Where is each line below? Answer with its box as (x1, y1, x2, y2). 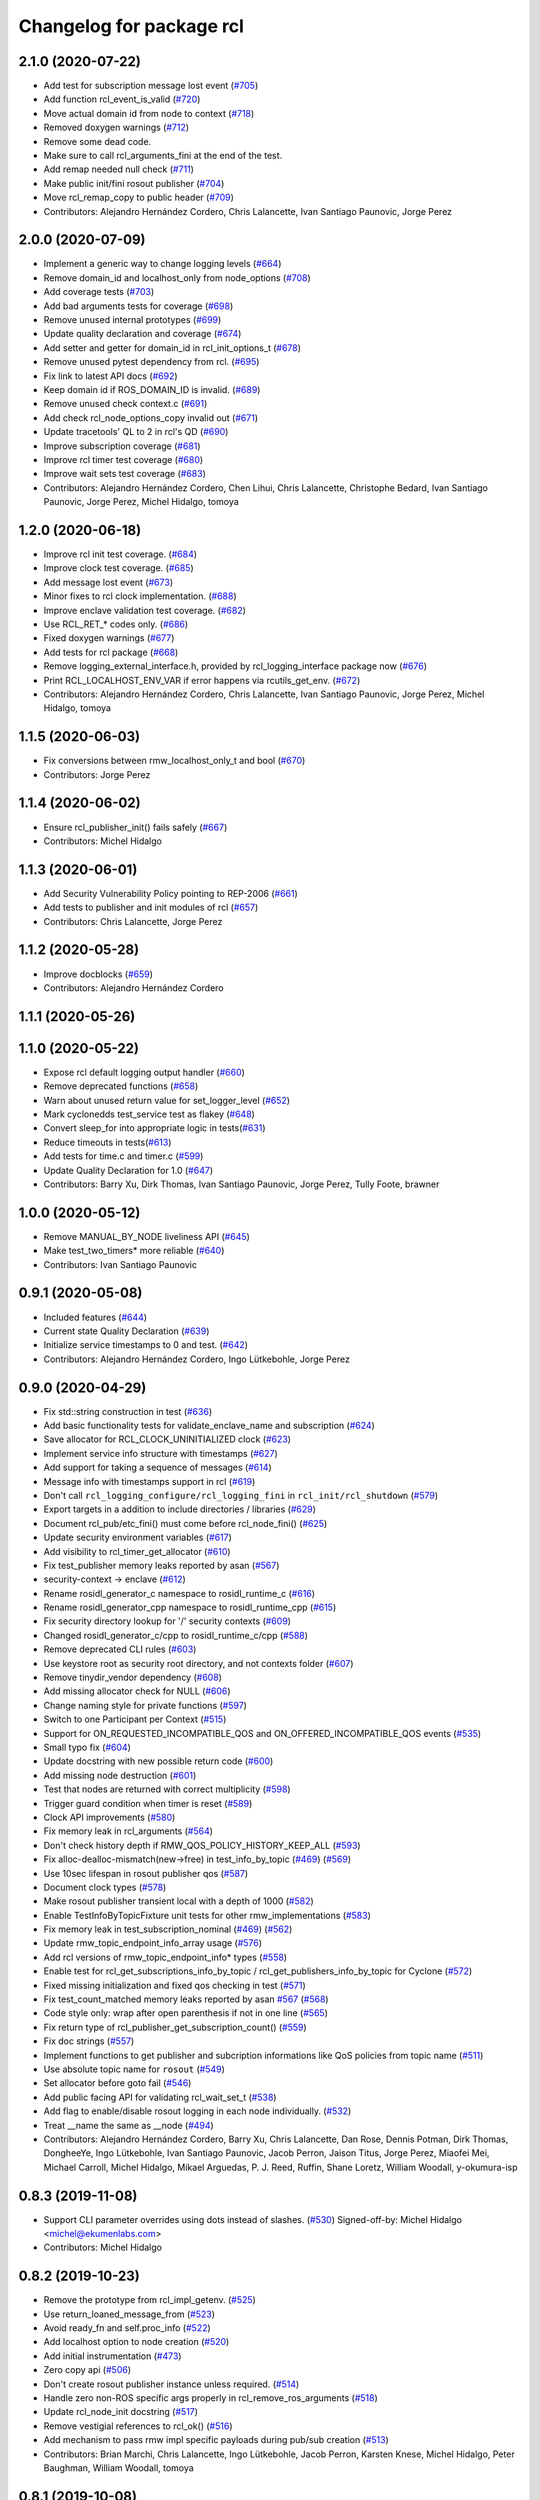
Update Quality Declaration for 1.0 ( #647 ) (43, 1164, 214, 1176)
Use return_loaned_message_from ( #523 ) (43, 2308, 215, 2320)
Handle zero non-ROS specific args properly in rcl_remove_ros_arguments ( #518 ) (43, 2392, 379, 2404)
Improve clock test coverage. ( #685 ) (43, 562, 194, 574)
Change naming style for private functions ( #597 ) (43, 1699, 247, 1711)
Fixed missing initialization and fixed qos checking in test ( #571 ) (43, 1979, 307, 1991)
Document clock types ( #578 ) (43, 1881, 167, 1893)
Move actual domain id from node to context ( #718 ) (43, 107, 255, 119)
